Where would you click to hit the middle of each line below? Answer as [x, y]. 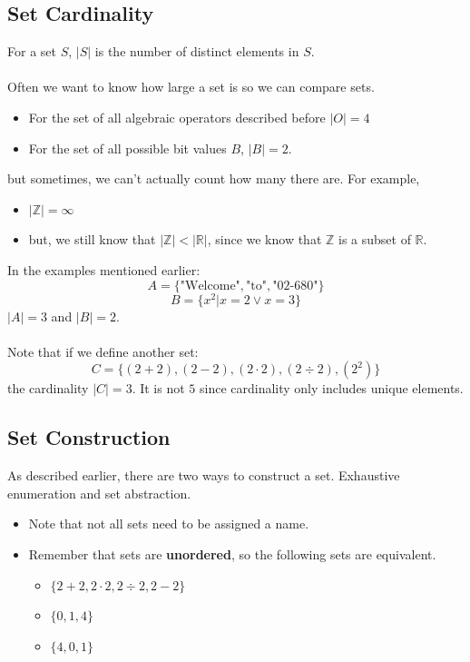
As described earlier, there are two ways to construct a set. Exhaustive [204, 475]
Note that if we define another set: [103, 351]
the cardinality [48, 388]
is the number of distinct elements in [197, 51]
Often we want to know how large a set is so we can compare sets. [191, 87]
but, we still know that [92, 239]
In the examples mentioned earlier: [104, 269]
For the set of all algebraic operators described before [177, 117]
